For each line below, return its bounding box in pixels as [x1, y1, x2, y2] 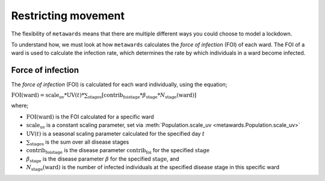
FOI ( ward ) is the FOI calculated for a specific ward [26, 113, 155, 120]
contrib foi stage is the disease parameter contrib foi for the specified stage [26, 147, 210, 156]
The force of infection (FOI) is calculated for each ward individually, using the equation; [11, 81, 227, 88]
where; [11, 102, 29, 109]
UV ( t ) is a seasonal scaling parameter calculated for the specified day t [26, 130, 205, 137]
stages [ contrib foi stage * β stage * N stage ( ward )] [87, 91, 197, 100]
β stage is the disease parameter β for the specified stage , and [26, 155, 180, 164]
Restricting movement [11, 9, 125, 22]
